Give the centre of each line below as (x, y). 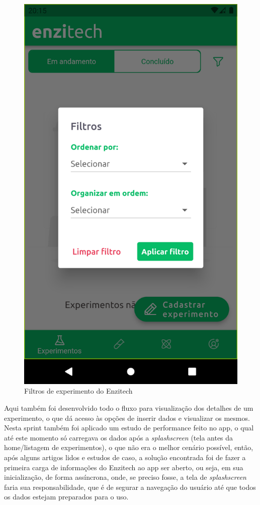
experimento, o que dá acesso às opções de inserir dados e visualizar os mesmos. (127, 418)
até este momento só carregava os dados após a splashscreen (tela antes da (119, 437)
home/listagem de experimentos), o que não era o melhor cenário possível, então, (129, 447)
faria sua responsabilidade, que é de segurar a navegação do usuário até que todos (130, 487)
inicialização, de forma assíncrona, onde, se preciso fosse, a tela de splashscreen (125, 477)
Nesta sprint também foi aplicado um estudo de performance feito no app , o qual (129, 428)
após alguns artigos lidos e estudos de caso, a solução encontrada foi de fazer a (125, 457)
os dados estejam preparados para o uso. (66, 497)
